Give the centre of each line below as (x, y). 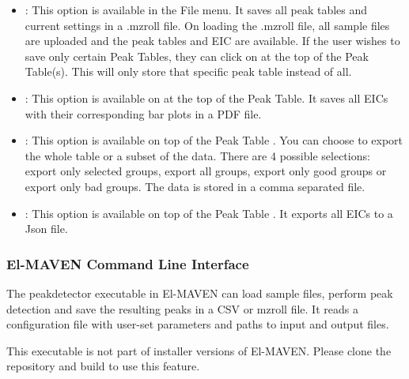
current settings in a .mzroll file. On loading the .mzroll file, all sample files (207, 25)
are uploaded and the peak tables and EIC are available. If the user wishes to (212, 41)
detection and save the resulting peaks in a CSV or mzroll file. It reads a (182, 308)
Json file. (46, 229)
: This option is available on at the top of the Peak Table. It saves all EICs (206, 98)
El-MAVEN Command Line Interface (128, 263)
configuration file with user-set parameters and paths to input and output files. (198, 324)
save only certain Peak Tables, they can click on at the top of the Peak (197, 56)
